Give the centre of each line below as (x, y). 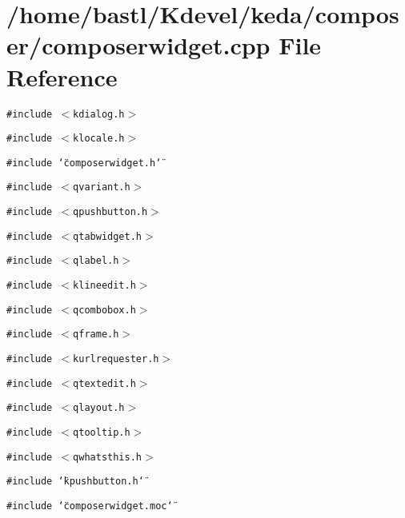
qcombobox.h (104, 310)
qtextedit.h (104, 383)
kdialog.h (99, 114)
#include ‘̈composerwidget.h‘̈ (84, 163)
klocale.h (99, 139)
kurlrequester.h (116, 359)
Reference (62, 76)
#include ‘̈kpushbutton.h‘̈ (75, 482)
